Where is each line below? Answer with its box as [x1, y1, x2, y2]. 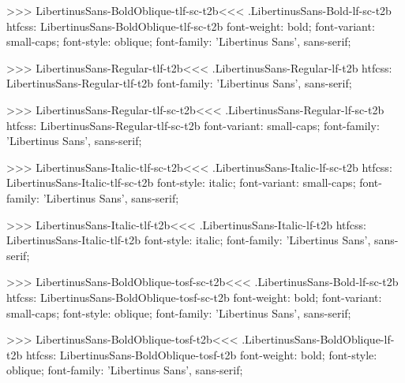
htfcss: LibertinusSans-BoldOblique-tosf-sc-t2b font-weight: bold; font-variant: [6, 288, 382, 305]
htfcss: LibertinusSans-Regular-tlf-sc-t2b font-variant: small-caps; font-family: [6, 117, 380, 133]
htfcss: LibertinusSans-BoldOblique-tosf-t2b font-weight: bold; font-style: [25, 346, 377, 363]
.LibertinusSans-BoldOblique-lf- [242, 331, 395, 348]
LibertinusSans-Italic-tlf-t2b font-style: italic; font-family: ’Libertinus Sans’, [6, 232, 371, 248]
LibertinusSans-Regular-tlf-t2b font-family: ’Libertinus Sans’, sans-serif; [6, 75, 352, 91]
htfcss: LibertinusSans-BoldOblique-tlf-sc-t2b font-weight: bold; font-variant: [6, 17, 375, 34]
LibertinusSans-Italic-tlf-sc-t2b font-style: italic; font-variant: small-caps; [6, 174, 356, 191]
